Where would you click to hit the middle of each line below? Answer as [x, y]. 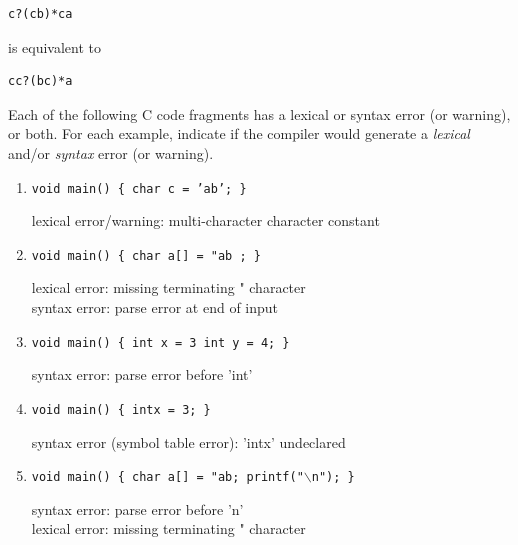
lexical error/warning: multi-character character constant [205, 220]
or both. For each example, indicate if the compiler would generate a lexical [239, 133]
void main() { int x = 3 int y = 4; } [160, 342]
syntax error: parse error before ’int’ [142, 374]
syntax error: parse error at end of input [155, 307]
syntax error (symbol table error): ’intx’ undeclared [188, 441]
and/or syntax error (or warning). [111, 152]
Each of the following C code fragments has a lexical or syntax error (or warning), [259, 113]
